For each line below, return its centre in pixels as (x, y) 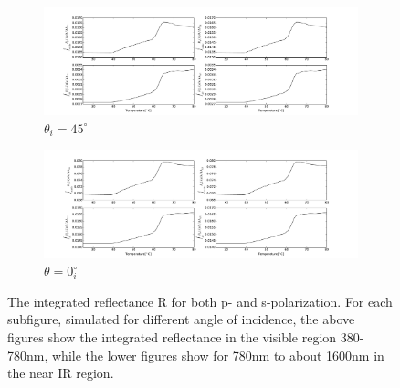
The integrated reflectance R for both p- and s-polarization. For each (200, 301)
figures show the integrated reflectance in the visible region (172, 337)
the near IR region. (61, 373)
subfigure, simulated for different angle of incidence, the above (181, 319)
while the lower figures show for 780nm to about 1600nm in (218, 355)
